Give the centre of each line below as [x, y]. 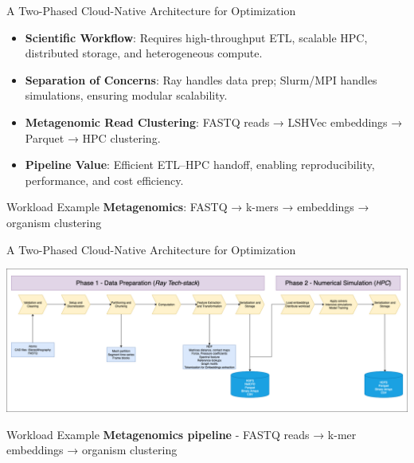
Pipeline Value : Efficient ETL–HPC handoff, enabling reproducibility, [200, 165]
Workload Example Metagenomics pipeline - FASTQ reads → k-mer [182, 434]
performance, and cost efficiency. [104, 180]
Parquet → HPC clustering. [93, 137]
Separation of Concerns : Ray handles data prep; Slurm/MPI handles [201, 79]
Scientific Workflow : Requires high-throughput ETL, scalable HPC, [196, 37]
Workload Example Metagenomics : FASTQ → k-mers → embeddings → [188, 207]
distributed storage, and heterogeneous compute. [144, 53]
